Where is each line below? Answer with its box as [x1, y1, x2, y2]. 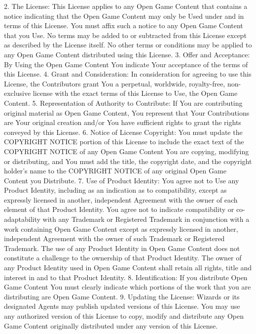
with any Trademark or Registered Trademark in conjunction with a [42, 214, 250, 224]
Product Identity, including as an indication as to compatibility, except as [4, 185, 227, 195]
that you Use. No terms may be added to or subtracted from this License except [4, 30, 247, 40]
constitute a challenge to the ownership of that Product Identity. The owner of [4, 252, 242, 263]
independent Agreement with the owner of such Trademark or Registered [4, 233, 225, 244]
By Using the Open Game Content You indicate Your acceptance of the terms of [4, 59, 248, 69]
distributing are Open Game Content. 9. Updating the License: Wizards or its [4, 291, 240, 301]
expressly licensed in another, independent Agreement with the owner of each [4, 194, 238, 205]
